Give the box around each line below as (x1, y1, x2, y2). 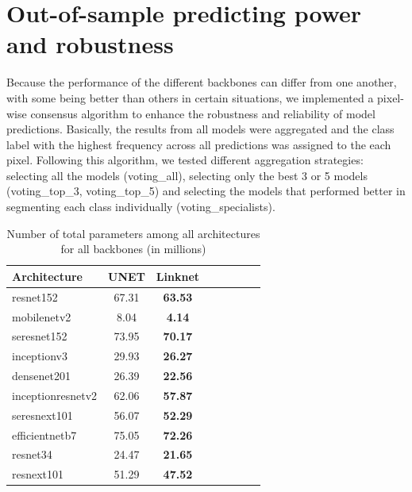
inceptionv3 (12, 348, 68, 364)
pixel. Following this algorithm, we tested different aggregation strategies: (6, 152, 364, 168)
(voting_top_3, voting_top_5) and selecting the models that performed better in (6, 183, 406, 199)
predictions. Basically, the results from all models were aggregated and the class (6, 121, 395, 137)
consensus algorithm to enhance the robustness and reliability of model (30, 105, 375, 121)
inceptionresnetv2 (12, 386, 98, 403)
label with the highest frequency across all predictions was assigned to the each (6, 136, 391, 152)
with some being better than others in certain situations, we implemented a (6, 89, 374, 106)
